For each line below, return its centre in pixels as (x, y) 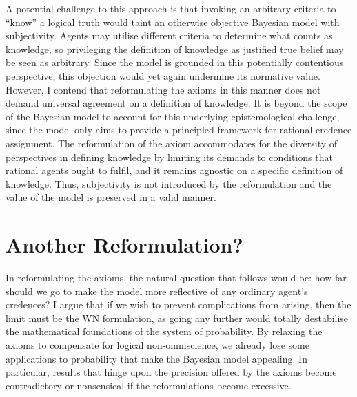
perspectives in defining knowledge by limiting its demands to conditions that (169, 157)
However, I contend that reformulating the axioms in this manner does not (163, 89)
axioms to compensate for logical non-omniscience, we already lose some (157, 345)
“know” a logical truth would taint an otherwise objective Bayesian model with (173, 22)
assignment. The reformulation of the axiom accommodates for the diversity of (172, 143)
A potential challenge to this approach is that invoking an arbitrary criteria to (171, 8)
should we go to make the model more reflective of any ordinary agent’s (157, 291)
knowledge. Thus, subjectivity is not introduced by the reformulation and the (169, 183)
